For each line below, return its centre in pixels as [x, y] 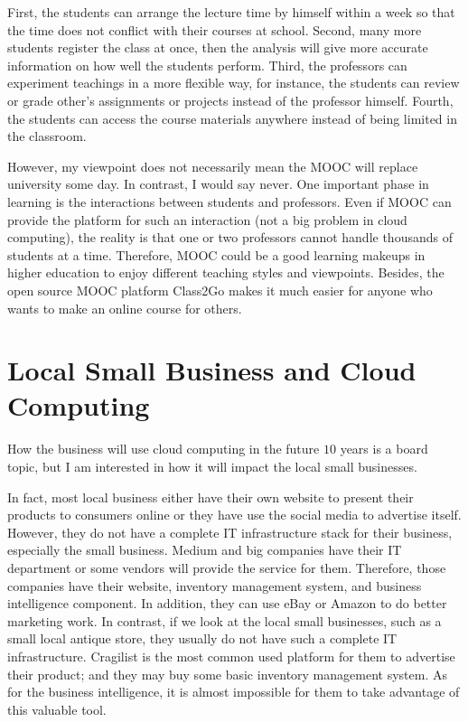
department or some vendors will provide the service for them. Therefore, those [227, 567]
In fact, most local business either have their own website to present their [211, 497]
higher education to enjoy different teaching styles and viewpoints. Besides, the [226, 272]
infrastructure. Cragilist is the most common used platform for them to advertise [231, 656]
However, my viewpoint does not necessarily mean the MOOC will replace [213, 166]
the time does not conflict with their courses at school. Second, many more [215, 29]
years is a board [384, 449]
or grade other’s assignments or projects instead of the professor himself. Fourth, [230, 100]
